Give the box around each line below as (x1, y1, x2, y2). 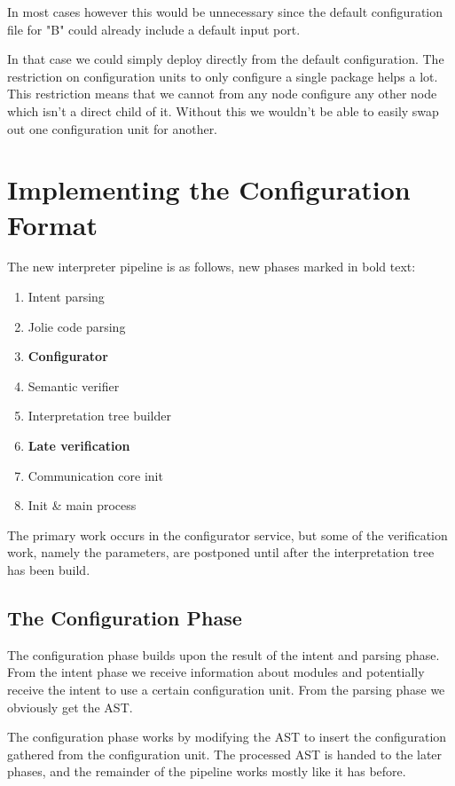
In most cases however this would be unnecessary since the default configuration (7, 3, 443, 20)
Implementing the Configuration (7, 171, 411, 208)
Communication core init (27, 466, 163, 484)
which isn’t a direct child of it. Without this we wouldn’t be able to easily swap (7, 101, 439, 120)
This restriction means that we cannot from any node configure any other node (7, 84, 437, 103)
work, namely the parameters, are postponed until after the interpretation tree (7, 543, 435, 562)
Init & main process (27, 496, 137, 515)
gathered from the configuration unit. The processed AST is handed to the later (7, 744, 443, 763)
